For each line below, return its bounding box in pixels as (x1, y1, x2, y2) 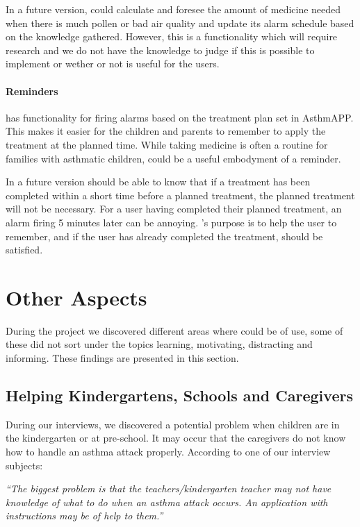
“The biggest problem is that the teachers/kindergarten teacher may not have (6, 481, 332, 496)
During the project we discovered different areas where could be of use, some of (6, 323, 343, 337)
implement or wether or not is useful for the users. (6, 56, 220, 71)
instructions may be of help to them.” (6, 508, 163, 523)
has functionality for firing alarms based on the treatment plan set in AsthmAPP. (6, 110, 354, 124)
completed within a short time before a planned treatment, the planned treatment (6, 187, 355, 202)
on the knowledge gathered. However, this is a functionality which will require (6, 29, 338, 44)
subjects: (6, 458, 43, 472)
